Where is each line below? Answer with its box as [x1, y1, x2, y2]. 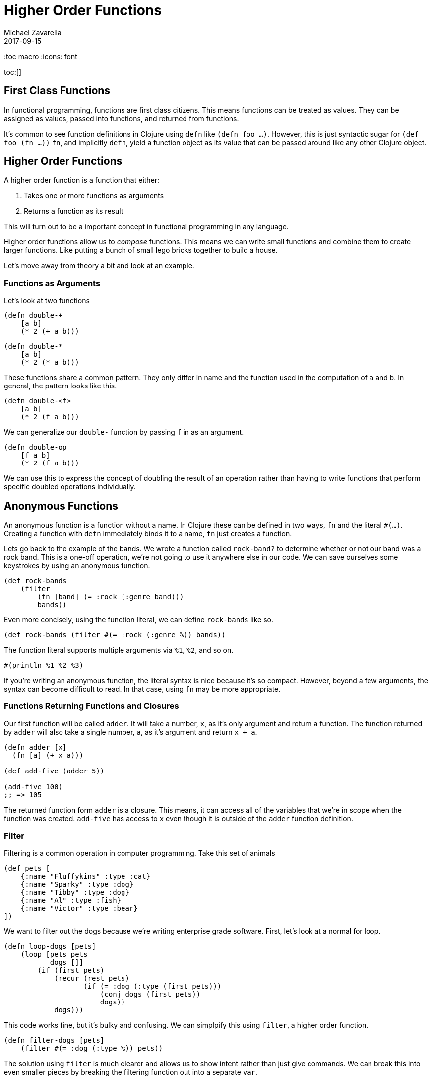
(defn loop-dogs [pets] [4, 942, 96, 950]
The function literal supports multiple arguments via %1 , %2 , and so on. [4, 646, 234, 655]
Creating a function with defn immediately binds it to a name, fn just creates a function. [4, 529, 292, 538]
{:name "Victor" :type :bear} [20, 904, 138, 912]
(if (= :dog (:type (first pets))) [83, 982, 222, 990]
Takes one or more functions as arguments [24, 191, 164, 200]
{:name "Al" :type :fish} [20, 896, 122, 904]
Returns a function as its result [24, 207, 123, 216]
